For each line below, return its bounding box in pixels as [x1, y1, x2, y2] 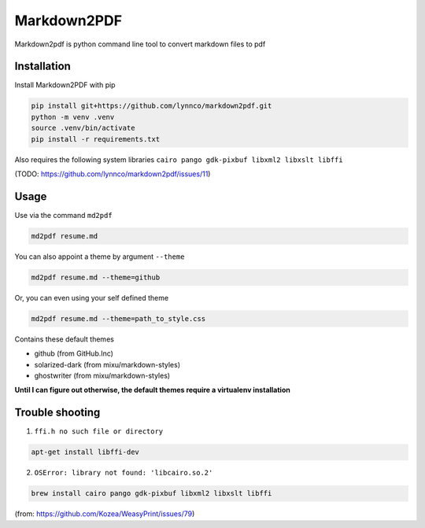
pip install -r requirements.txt [31, 135, 161, 143]
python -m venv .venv [31, 113, 115, 121]
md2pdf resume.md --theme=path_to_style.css [31, 314, 206, 323]
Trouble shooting [14, 406, 101, 419]
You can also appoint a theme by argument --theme [14, 252, 185, 261]
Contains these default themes [14, 334, 114, 344]
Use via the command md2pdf [14, 210, 113, 220]
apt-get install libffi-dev [31, 448, 139, 456]
